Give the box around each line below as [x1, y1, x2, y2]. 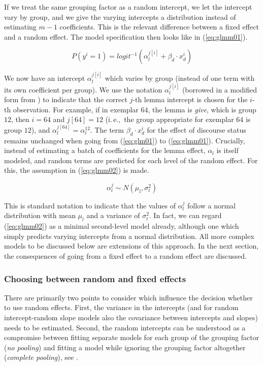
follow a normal [187, 200, 236, 210]
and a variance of [86, 210, 140, 221]
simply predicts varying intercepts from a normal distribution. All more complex [4, 230, 254, 241]
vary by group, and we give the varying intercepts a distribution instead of [4, 11, 236, 22]
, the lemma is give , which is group [148, 104, 256, 114]
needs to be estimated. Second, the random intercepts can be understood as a [4, 322, 246, 332]
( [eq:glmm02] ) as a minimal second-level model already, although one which [4, 221, 239, 231]
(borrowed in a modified [182, 84, 257, 95]
